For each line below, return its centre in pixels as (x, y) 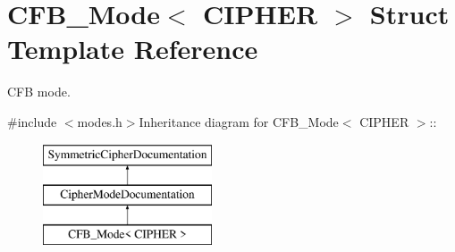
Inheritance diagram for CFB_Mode (239, 121)
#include (32, 121)
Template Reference (133, 49)
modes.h (100, 121)
